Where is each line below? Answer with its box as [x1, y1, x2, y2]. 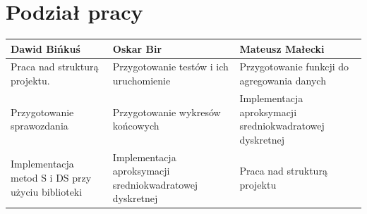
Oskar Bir [112, 41, 162, 56]
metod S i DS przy [11, 170, 92, 184]
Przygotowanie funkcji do [239, 59, 349, 74]
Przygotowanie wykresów [112, 104, 221, 119]
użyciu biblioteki [11, 184, 83, 199]
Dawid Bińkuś [11, 41, 80, 56]
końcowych [112, 118, 160, 133]
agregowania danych [239, 73, 326, 88]
